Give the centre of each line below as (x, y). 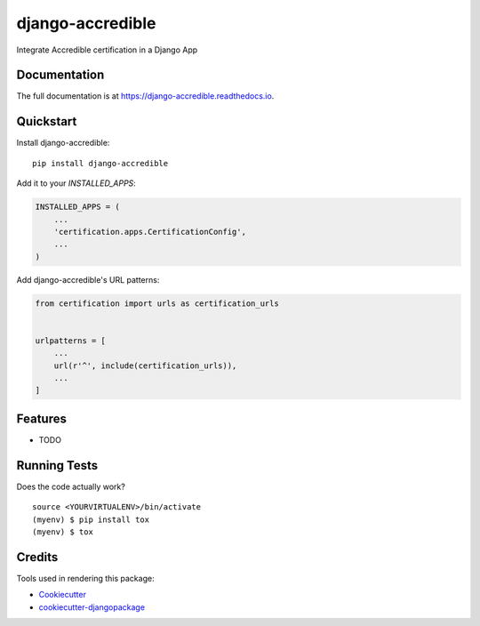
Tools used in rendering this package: (85, 578)
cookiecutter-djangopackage (92, 607)
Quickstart (47, 121)
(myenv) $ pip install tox (91, 519)
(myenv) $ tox (63, 532)
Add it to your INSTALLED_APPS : (76, 183)
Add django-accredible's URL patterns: (88, 279)
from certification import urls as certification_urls (157, 303)
